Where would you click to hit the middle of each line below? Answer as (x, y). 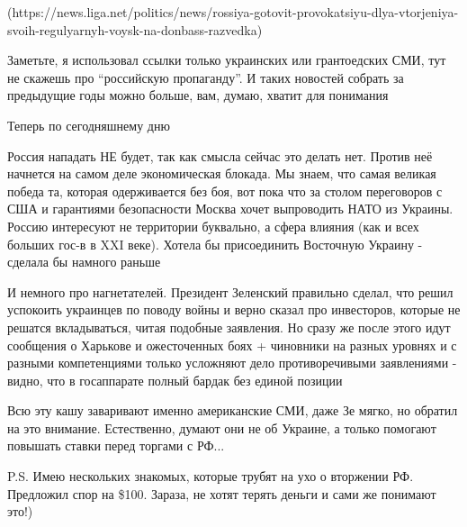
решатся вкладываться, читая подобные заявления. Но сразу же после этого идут (229, 327)
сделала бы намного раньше (84, 262)
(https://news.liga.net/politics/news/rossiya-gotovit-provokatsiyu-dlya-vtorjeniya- (233, 12)
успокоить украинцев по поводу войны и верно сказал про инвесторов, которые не (234, 309)
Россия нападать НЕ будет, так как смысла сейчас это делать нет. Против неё (220, 155)
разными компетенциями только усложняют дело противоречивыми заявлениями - (232, 363)
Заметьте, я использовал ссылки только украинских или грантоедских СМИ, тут (227, 60)
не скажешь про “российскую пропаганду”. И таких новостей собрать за (206, 77)
